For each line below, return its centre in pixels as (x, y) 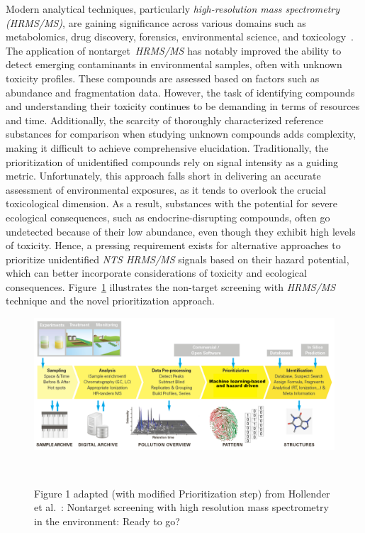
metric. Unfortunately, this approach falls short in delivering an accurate (163, 176)
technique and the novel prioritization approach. (110, 301)
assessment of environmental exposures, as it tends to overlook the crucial (166, 189)
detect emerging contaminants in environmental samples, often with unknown (174, 64)
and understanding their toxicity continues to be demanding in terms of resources (183, 106)
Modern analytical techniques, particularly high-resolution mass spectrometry (173, 9)
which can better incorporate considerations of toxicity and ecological (156, 273)
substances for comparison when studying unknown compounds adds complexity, (181, 134)
